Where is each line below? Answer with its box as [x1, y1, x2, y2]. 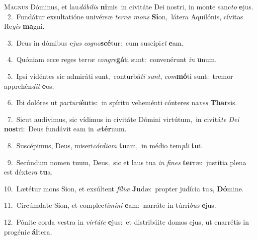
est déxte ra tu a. [4, 167, 53, 177]
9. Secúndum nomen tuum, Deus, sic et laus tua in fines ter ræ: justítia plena [7, 157, 247, 167]
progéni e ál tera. [4, 226, 52, 237]
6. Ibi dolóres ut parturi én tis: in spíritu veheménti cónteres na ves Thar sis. [7, 97, 237, 108]
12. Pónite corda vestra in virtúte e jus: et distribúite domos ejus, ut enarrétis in [4, 216, 249, 227]
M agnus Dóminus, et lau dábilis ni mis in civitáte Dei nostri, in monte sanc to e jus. [4, 1, 254, 11]
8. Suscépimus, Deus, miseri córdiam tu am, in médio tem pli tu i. [7, 140, 203, 150]
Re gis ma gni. [4, 21, 45, 31]
